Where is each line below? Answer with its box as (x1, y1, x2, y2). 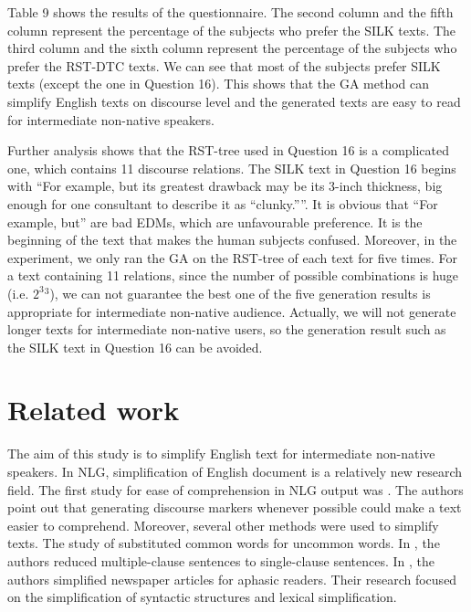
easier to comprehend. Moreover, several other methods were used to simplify (7, 515, 439, 534)
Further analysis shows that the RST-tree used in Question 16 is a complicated (7, 141, 450, 160)
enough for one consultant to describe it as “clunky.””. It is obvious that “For (7, 194, 438, 213)
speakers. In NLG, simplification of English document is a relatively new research (7, 462, 463, 480)
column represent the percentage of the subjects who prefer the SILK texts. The (7, 20, 456, 39)
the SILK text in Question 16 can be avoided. (7, 337, 263, 356)
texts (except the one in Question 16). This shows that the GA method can (7, 74, 430, 93)
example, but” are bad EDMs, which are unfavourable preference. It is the (7, 212, 423, 231)
